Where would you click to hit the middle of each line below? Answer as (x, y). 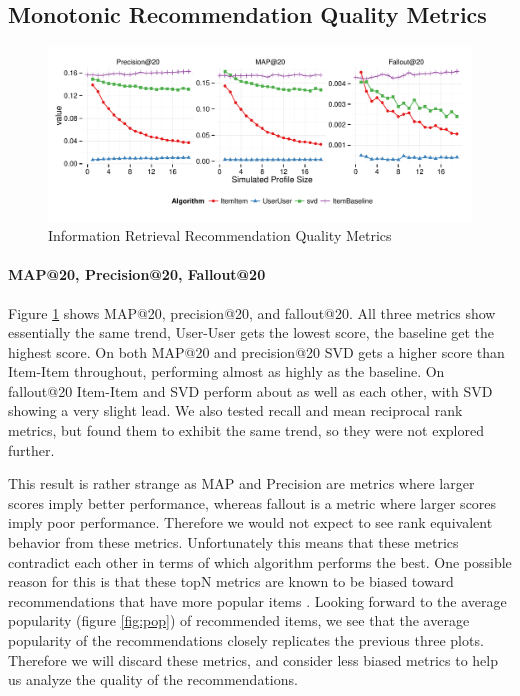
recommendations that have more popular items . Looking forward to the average (257, 600)
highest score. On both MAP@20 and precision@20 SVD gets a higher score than (256, 351)
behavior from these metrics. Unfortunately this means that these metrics (233, 542)
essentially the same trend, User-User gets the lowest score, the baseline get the (251, 332)
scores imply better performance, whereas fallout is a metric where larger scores (252, 502)
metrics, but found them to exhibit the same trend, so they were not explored (246, 430)
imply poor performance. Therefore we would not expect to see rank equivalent (250, 522)
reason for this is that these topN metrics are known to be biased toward (231, 581)
